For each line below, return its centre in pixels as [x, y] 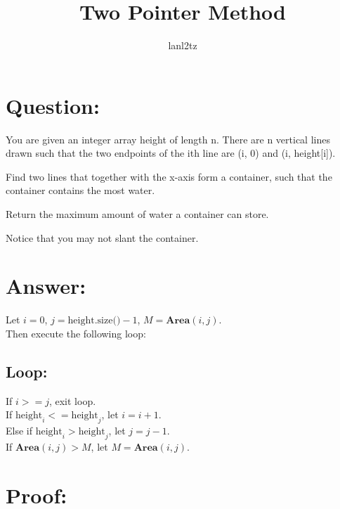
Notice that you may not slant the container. [102, 237]
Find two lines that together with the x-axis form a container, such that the [169, 176]
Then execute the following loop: [76, 333]
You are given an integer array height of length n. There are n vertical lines [168, 139]
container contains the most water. [80, 190]
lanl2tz [183, 45]
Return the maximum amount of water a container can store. [137, 214]
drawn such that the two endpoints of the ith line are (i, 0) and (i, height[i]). [171, 153]
